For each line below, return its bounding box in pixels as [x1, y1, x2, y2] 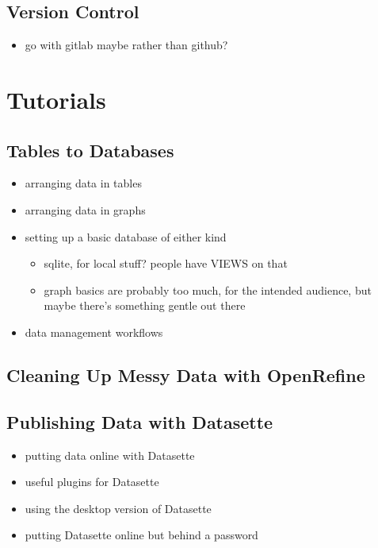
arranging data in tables [25, 175, 142, 191]
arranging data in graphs [25, 201, 146, 218]
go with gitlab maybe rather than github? [25, 37, 228, 53]
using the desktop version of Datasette [25, 500, 212, 516]
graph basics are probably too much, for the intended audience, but [44, 281, 372, 298]
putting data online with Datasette [25, 446, 195, 463]
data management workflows [25, 323, 163, 340]
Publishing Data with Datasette [6, 409, 273, 434]
